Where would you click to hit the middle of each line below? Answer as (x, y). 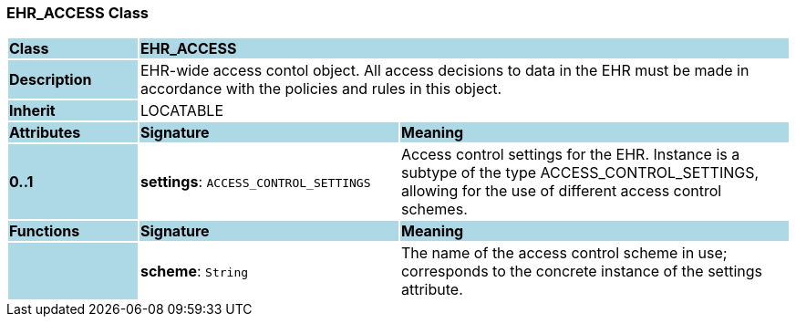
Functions (45, 231)
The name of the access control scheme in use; (564, 253)
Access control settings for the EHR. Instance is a (570, 155)
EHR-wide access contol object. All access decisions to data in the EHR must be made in (445, 71)
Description (51, 80)
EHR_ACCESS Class (78, 13)
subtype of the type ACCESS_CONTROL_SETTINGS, (580, 173)
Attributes (45, 133)
